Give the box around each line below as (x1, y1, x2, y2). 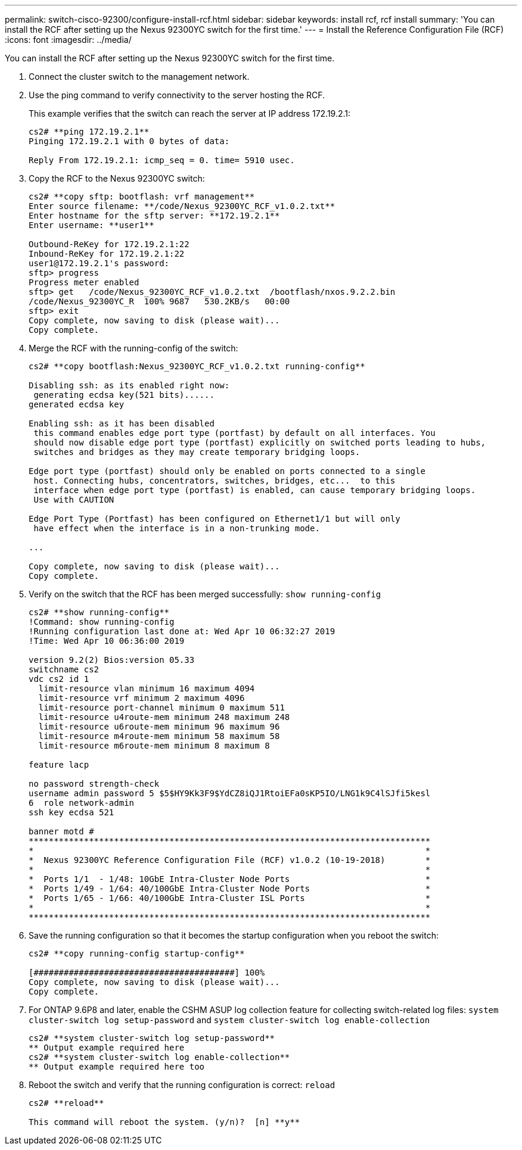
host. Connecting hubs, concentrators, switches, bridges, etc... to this (33, 476, 396, 485)
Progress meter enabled (29, 278, 139, 287)
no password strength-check (29, 779, 160, 789)
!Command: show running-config (29, 617, 175, 627)
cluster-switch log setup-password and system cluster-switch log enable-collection (29, 1015, 430, 1025)
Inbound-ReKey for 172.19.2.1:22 (29, 249, 185, 258)
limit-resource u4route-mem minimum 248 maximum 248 (38, 712, 290, 722)
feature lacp (29, 760, 89, 769)
